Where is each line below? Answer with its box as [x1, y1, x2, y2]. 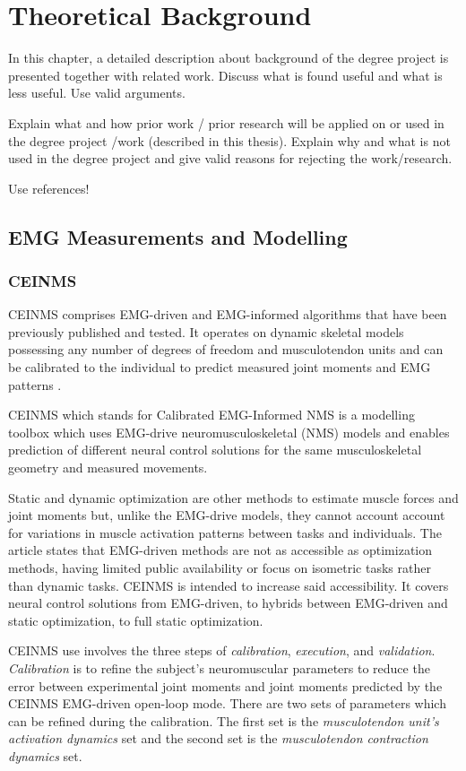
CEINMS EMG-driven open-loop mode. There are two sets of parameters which [8, 694, 446, 713]
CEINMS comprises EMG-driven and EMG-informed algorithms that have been [8, 305, 447, 324]
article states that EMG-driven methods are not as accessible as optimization [8, 541, 433, 559]
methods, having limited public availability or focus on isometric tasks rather [8, 559, 431, 576]
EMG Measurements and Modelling [8, 222, 348, 250]
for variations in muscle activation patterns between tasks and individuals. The [8, 523, 442, 541]
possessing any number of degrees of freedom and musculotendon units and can [8, 340, 444, 359]
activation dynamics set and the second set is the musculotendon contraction [8, 729, 428, 748]
